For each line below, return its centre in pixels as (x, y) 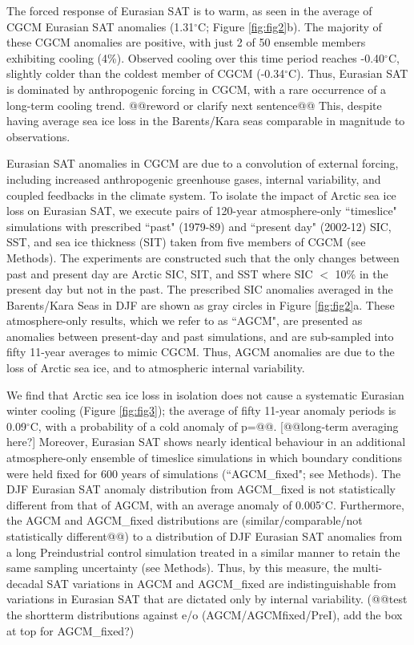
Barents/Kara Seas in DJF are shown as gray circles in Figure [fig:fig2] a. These (201, 304)
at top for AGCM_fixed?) (70, 630)
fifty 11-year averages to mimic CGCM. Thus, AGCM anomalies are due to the (201, 352)
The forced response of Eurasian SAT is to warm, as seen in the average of (189, 10)
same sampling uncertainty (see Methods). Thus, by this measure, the (178, 568)
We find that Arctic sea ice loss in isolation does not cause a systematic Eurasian (205, 394)
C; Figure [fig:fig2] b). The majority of (290, 26)
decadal (25, 583)
